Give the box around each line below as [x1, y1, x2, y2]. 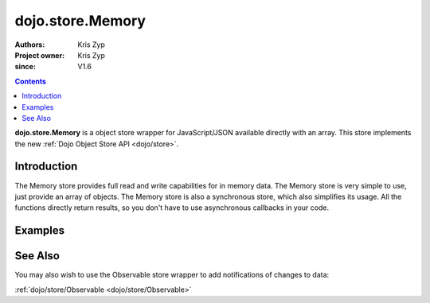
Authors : [14, 40, 45, 49]
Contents [14, 76, 47, 86]
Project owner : [14, 50, 65, 60]
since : [14, 62, 36, 72]
